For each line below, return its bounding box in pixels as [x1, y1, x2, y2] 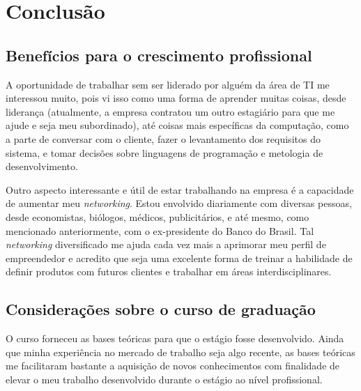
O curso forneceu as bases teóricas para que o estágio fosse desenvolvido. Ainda [6, 331, 344, 346]
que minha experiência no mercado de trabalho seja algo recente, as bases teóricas [6, 344, 355, 359]
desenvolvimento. [6, 159, 78, 174]
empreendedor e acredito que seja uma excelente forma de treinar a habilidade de [6, 250, 353, 265]
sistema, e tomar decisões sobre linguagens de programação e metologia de [6, 145, 323, 160]
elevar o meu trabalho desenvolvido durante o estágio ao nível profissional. [6, 371, 323, 386]
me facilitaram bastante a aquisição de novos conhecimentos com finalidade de [6, 358, 340, 373]
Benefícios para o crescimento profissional [6, 44, 312, 66]
